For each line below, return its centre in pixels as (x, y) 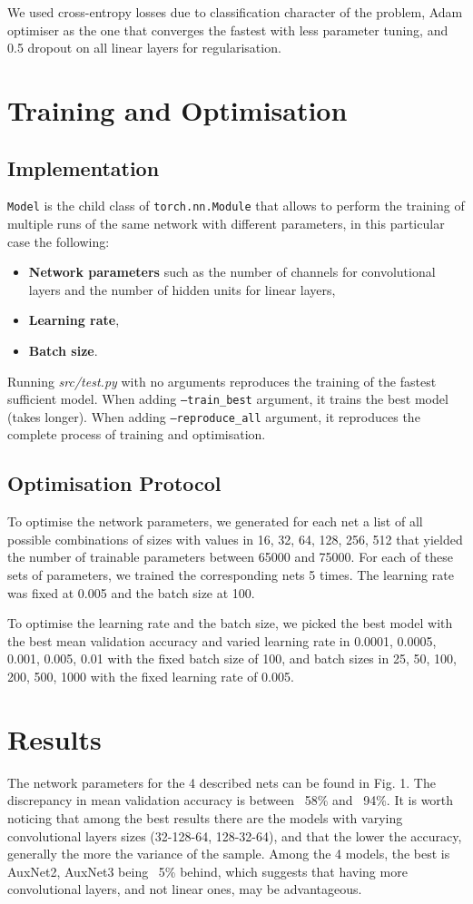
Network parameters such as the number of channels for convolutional (232, 272)
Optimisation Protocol (114, 483)
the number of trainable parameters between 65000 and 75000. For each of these (230, 557)
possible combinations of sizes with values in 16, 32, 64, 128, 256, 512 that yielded (235, 539)
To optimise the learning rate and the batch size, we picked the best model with (230, 623)
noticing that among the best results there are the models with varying (205, 817)
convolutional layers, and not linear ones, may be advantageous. (185, 889)
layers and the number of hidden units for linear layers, (182, 289)
